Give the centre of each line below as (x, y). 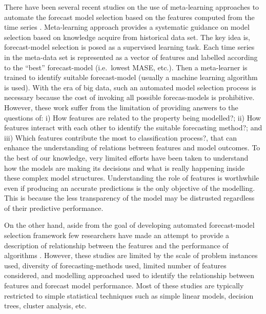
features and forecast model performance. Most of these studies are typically (124, 286)
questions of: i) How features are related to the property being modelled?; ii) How (132, 117)
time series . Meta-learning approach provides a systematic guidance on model (127, 27)
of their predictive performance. (54, 208)
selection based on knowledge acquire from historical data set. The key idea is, (127, 37)
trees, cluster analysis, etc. (45, 306)
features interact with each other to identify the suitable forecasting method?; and (133, 127)
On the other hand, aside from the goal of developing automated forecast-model (129, 225)
